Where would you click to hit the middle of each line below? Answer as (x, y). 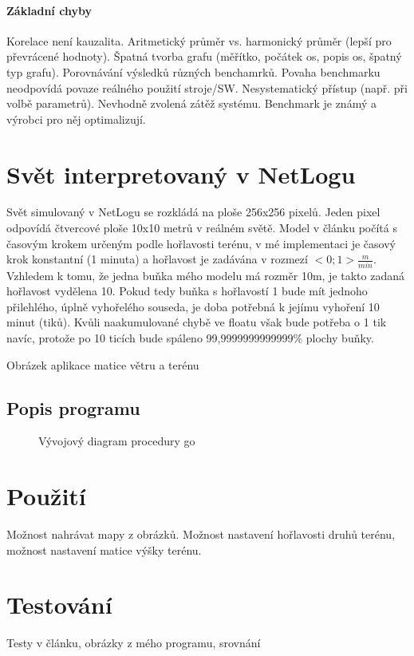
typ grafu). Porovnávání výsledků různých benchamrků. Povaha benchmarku (193, 71)
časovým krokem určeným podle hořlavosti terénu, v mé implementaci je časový (201, 243)
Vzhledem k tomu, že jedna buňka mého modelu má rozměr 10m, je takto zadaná (205, 275)
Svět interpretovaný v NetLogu (181, 174)
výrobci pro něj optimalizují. (76, 119)
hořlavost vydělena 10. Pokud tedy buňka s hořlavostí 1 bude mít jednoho (187, 291)
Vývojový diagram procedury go (117, 441)
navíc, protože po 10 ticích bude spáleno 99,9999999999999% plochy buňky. (190, 337)
